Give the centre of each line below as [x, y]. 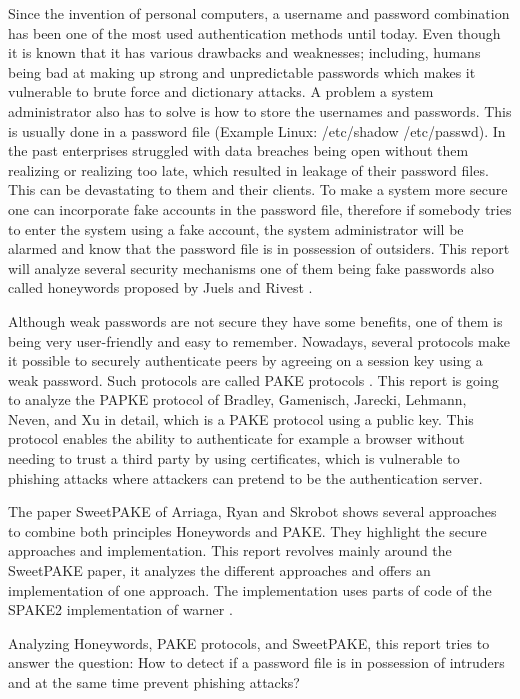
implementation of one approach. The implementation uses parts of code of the [250, 589]
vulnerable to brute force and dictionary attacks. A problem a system [221, 91]
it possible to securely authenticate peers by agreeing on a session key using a [245, 360]
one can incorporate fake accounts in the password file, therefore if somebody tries [260, 208]
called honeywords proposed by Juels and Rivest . [160, 287]
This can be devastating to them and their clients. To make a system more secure [258, 189]
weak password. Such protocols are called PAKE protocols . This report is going [253, 379]
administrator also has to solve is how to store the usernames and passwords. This [260, 110]
